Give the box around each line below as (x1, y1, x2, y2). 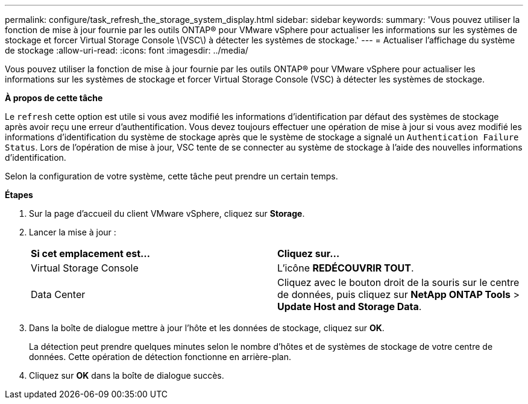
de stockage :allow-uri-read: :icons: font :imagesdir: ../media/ (5, 45, 248, 55)
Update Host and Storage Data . (277, 300, 422, 312)
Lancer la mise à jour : (29, 227, 116, 237)
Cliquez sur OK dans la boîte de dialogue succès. (29, 370, 224, 381)
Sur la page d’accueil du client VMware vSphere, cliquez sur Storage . (29, 208, 305, 219)
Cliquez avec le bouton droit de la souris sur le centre (277, 276, 520, 288)
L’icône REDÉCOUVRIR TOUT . (277, 262, 414, 274)
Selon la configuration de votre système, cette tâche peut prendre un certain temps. (5, 171, 338, 181)
